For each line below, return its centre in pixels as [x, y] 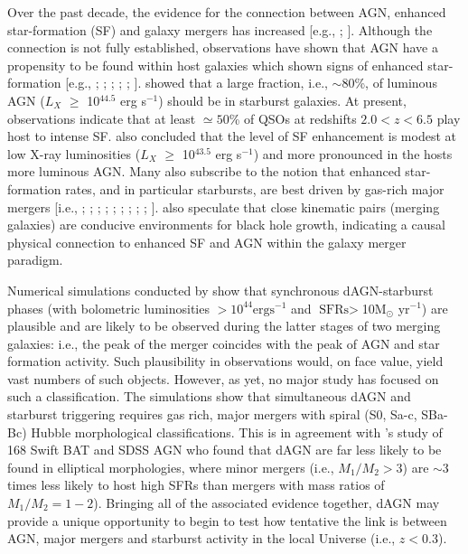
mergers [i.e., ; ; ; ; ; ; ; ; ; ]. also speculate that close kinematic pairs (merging [224, 207]
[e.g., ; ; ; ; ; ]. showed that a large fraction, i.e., [197, 83]
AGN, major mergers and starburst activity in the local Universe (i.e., [201, 538]
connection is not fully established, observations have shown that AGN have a [223, 47]
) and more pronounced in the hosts [353, 153]
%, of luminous [396, 83]
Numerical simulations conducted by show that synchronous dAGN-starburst [220, 290]
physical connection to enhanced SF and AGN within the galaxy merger [207, 242]
